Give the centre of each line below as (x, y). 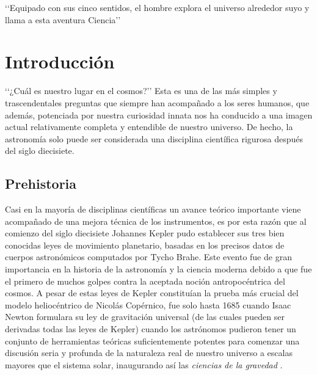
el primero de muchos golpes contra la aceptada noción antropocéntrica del (145, 281)
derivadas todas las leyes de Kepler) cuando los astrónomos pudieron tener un (151, 329)
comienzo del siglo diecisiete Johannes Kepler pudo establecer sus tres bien (145, 233)
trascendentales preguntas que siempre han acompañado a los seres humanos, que (157, 102)
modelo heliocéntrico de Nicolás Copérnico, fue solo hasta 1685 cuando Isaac (148, 304)
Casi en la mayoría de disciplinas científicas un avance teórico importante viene (153, 209)
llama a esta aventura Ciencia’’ (63, 19)
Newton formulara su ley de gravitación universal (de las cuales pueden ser (145, 317)
